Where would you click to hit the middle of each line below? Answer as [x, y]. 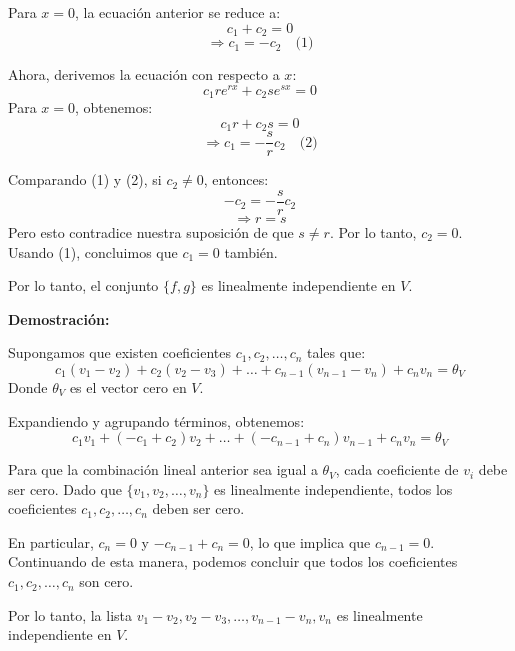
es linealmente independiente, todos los [333, 488]
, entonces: [236, 179]
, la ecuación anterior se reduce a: [177, 12]
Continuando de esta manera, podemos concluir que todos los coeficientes [233, 561]
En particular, [51, 541]
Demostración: [59, 318]
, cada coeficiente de [397, 469]
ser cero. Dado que [65, 488]
